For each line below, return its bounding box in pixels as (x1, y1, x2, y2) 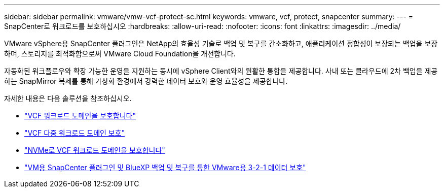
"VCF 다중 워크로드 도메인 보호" (24, 129, 125, 137)
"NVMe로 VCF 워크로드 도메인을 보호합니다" (24, 146, 165, 154)
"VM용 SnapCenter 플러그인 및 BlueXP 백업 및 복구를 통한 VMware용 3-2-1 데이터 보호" (24, 163, 306, 172)
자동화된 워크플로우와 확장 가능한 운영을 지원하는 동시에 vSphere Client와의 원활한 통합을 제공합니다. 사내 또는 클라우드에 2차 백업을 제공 (4, 67, 438, 75)
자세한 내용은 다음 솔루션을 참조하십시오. (4, 94, 132, 103)
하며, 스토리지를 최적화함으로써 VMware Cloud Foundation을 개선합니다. (4, 49, 236, 58)
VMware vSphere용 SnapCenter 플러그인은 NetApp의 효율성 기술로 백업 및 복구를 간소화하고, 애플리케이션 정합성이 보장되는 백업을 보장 (4, 39, 438, 48)
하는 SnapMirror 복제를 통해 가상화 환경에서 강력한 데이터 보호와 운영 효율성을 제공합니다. (4, 77, 288, 85)
